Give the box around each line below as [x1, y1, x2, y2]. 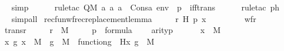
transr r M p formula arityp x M [4, 24, 221, 36]
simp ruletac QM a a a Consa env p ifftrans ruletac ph [11, 1, 280, 13]
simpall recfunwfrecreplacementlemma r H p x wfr [11, 12, 256, 24]
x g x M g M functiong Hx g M [4, 35, 155, 47]
